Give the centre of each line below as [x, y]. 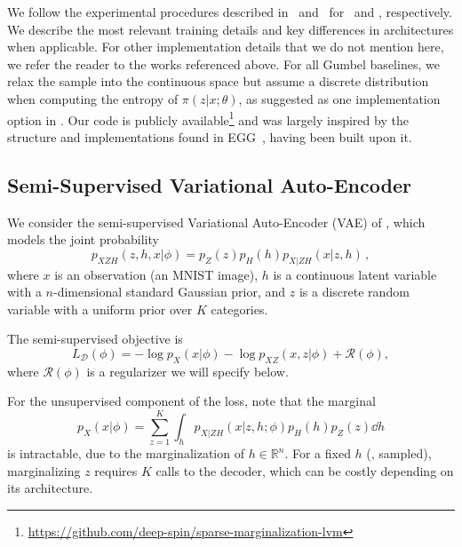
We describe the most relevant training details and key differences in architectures [231, 29]
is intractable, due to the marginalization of [126, 453]
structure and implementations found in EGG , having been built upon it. [210, 136]
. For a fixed [318, 453]
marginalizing [44, 470]
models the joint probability [83, 239]
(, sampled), [399, 453]
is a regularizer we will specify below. [187, 371]
